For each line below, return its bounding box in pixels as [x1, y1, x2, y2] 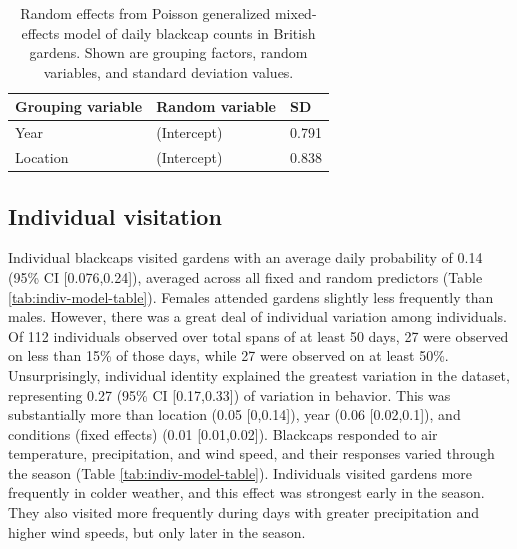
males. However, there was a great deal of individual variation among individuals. [8, 306, 507, 327]
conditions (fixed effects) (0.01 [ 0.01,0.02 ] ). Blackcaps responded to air [8, 423, 438, 444]
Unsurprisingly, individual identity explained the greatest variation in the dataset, [8, 364, 510, 385]
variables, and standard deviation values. [43, 61, 294, 82]
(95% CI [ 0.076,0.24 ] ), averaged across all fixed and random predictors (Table [8, 266, 483, 287]
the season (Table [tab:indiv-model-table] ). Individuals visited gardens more [8, 462, 473, 483]
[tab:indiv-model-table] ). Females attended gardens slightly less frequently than [8, 286, 494, 307]
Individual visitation [8, 200, 222, 231]
